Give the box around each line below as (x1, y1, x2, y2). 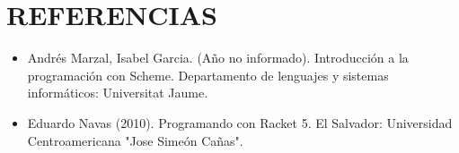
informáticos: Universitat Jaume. (27, 83, 208, 102)
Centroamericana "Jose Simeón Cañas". (27, 131, 243, 149)
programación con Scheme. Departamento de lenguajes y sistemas (27, 65, 389, 84)
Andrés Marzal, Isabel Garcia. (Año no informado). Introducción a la (27, 48, 409, 67)
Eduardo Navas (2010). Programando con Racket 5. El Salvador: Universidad (27, 113, 453, 132)
